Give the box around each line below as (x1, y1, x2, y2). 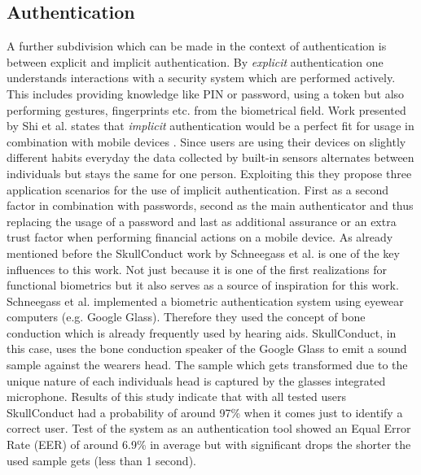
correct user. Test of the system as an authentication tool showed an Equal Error (7, 420, 411, 437)
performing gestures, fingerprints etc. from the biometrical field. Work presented (7, 101, 406, 118)
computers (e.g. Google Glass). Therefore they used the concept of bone (7, 308, 366, 325)
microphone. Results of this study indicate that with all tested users (7, 388, 346, 405)
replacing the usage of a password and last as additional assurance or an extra (7, 212, 397, 229)
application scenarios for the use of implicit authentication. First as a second (7, 181, 388, 198)
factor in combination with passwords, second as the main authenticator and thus (7, 197, 414, 214)
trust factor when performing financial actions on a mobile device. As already (7, 229, 393, 246)
